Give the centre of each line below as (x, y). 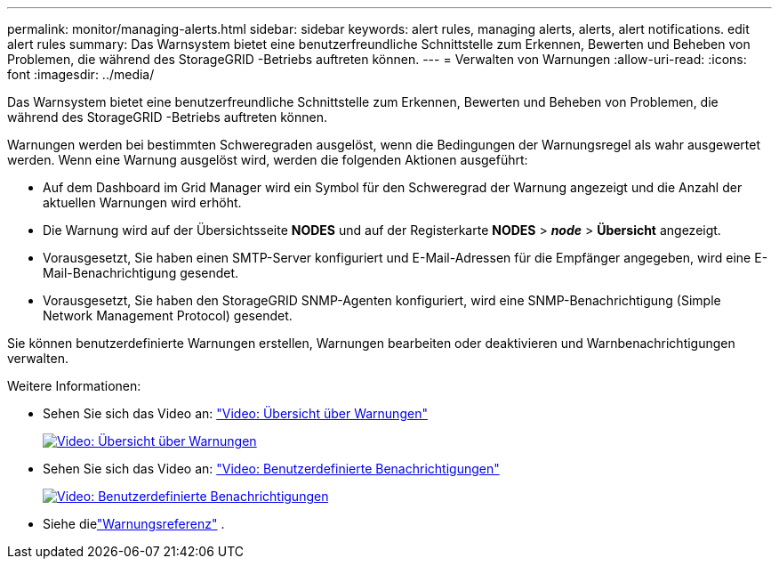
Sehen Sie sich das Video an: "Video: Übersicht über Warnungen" (235, 413)
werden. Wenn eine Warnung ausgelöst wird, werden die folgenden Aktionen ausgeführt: (268, 160)
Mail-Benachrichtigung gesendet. (141, 273)
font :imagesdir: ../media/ (81, 74)
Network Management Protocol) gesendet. (168, 315)
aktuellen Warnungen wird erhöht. (142, 202)
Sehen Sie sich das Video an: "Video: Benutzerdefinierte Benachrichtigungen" (271, 469)
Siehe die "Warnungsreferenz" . (134, 524)
